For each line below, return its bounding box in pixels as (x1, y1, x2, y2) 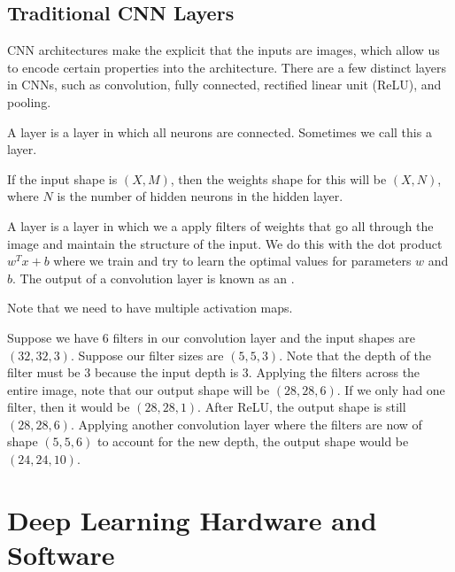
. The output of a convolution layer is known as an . (12, 268, 295, 287)
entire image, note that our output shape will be (7, 380, 270, 398)
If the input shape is (7, 169, 118, 188)
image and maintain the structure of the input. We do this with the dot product (7, 234, 443, 252)
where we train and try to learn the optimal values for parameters (53, 251, 412, 270)
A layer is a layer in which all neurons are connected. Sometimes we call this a (7, 122, 432, 141)
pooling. (7, 92, 51, 111)
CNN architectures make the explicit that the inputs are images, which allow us (7, 41, 440, 59)
